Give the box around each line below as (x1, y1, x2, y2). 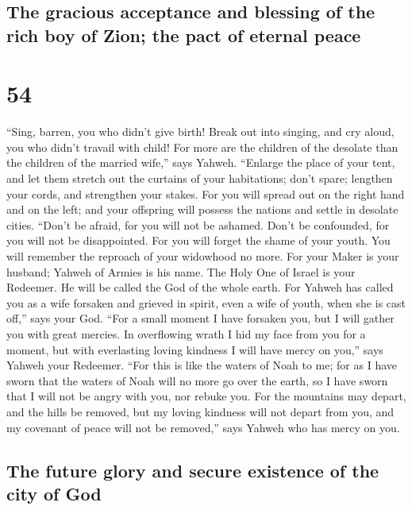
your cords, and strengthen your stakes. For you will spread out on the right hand (6, 185, 405, 202)
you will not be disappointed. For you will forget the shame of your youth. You (6, 232, 391, 249)
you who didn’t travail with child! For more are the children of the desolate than (6, 138, 399, 155)
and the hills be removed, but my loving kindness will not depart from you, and (6, 403, 395, 419)
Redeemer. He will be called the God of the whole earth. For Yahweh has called (6, 279, 394, 296)
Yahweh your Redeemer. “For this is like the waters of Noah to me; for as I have (6, 357, 397, 373)
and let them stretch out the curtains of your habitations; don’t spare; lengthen (6, 170, 393, 187)
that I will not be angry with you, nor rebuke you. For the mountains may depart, (6, 388, 406, 404)
